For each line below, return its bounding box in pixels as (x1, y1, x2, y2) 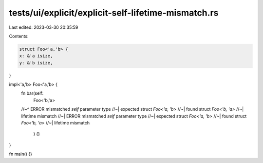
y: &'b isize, (19, 60, 53, 65)
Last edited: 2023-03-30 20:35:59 (9, 24, 78, 30)
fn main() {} (9, 151, 33, 157)
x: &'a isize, (19, 53, 53, 59)
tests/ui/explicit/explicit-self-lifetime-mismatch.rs (9, 7, 219, 18)
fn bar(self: (21, 90, 44, 96)
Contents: (9, 33, 29, 39)
